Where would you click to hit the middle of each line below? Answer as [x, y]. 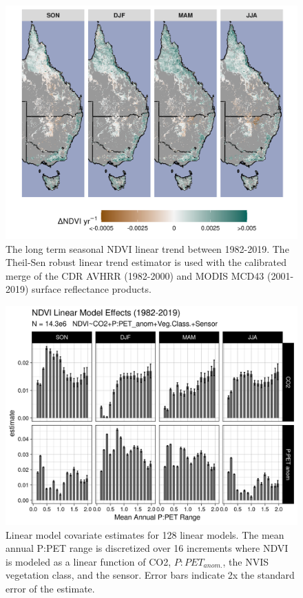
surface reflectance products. [92, 289]
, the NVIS [246, 561]
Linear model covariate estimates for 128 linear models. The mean [145, 534]
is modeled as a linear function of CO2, [88, 561]
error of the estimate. [50, 589]
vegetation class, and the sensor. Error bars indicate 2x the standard [150, 575]
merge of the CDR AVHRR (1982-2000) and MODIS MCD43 [135, 275]
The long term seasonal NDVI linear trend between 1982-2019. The [147, 248]
